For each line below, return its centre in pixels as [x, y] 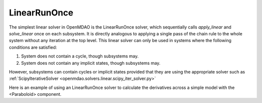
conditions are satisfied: [33, 47]
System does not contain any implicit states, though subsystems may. [91, 63]
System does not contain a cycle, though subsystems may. [80, 56]
